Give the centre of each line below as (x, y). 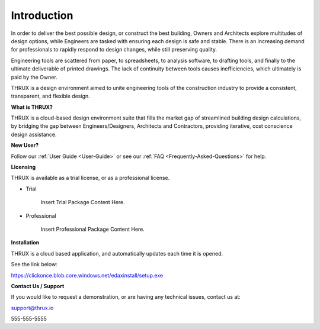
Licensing (23, 167)
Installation (25, 243)
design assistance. (34, 134)
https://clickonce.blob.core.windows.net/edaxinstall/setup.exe (87, 275)
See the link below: (34, 265)
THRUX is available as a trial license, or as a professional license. (90, 178)
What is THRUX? (32, 107)
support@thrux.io (32, 308)
